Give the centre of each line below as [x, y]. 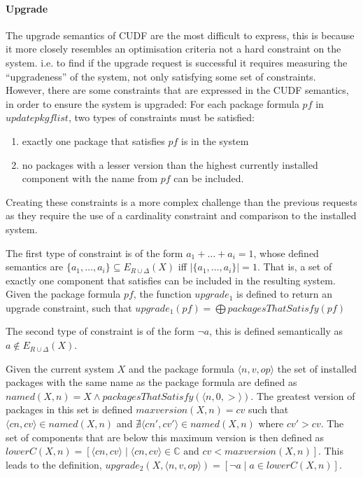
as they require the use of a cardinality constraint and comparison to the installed [181, 215]
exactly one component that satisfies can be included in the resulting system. [171, 280]
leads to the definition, [54, 464]
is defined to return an [285, 294]
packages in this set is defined [69, 409]
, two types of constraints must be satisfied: [162, 117]
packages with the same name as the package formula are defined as [151, 382]
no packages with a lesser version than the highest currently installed [170, 164]
